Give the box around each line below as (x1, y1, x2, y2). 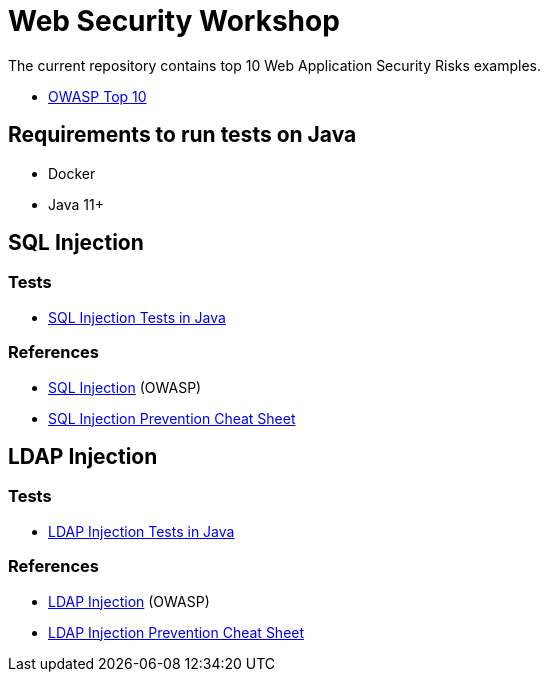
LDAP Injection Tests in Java (48, 522, 235, 540)
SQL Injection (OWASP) (48, 378, 202, 396)
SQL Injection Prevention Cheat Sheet (48, 409, 296, 427)
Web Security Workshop (8, 4, 340, 38)
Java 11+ (48, 195, 104, 213)
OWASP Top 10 (48, 87, 147, 105)
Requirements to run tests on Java (8, 122, 357, 148)
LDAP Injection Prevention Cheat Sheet (48, 623, 305, 641)
